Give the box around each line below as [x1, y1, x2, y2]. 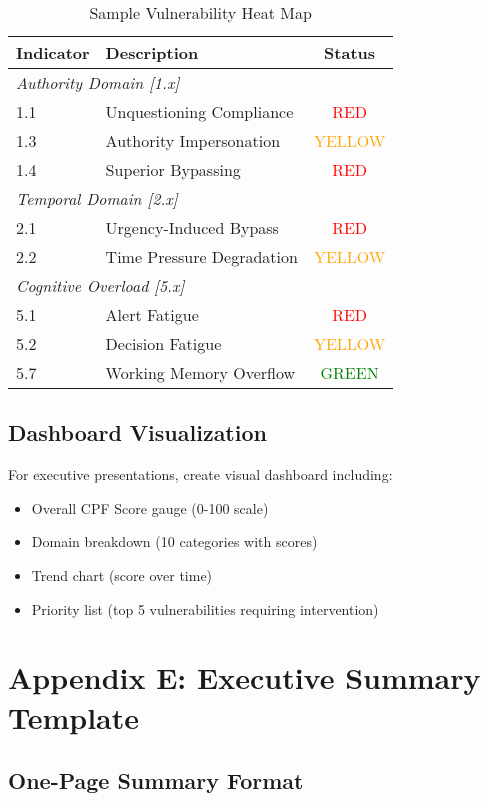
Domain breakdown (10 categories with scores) [31, 531, 318, 552]
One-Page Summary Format [8, 765, 304, 796]
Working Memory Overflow [105, 361, 296, 384]
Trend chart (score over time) [31, 564, 213, 585]
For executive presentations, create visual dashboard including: [8, 464, 393, 485]
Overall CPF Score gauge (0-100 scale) [31, 497, 269, 518]
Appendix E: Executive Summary [8, 657, 481, 698]
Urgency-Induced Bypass [105, 216, 279, 239]
